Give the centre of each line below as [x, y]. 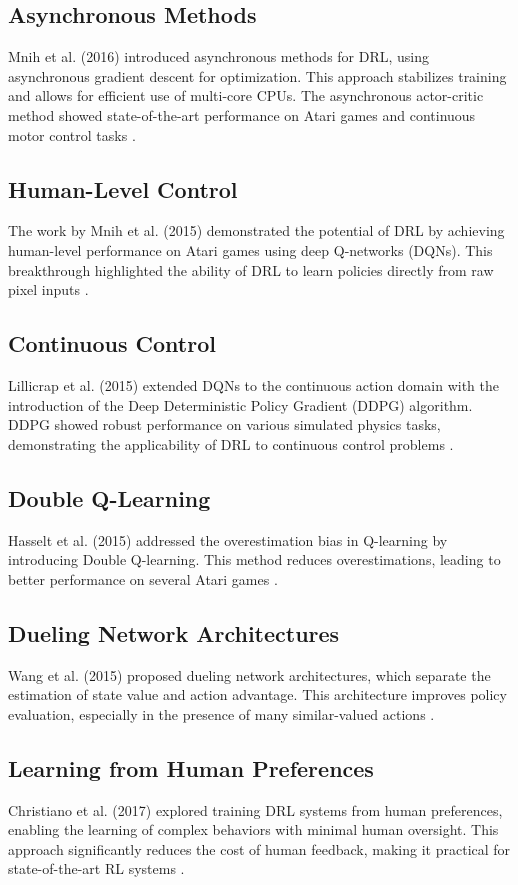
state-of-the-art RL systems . [96, 868]
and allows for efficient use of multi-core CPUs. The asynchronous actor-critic [246, 95]
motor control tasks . [72, 134]
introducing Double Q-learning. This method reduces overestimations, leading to [254, 559]
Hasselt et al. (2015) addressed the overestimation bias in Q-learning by [228, 539]
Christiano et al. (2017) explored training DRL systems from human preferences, [255, 809]
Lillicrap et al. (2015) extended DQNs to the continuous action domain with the [253, 384]
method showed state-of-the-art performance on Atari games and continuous [242, 114]
